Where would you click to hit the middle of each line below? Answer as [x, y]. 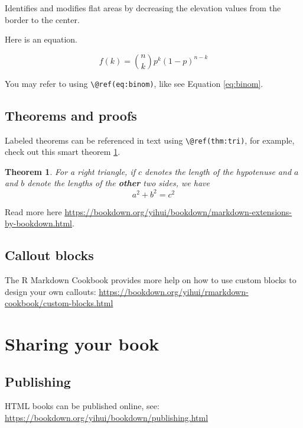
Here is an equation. [41, 39]
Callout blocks [49, 255]
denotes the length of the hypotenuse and [218, 171]
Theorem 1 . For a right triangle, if [70, 171]
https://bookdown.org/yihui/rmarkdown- [174, 291]
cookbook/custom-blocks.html [59, 303]
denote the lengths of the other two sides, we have [118, 183]
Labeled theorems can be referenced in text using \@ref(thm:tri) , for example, [150, 140]
